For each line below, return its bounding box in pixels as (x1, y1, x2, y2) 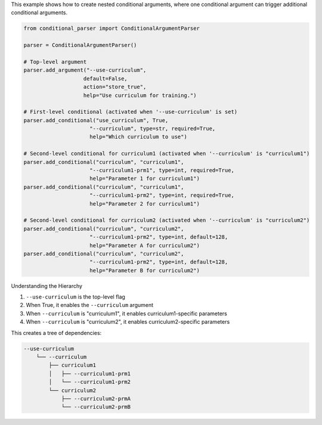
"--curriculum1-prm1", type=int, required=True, (89, 167, 235, 174)
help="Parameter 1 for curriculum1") (89, 175, 200, 182)
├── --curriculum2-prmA (61, 395, 131, 402)
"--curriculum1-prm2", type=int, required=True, (89, 192, 235, 199)
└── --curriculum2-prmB (61, 404, 131, 411)
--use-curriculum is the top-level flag (26, 293, 125, 300)
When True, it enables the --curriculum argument (26, 302, 154, 309)
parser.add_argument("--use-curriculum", (23, 67, 147, 74)
